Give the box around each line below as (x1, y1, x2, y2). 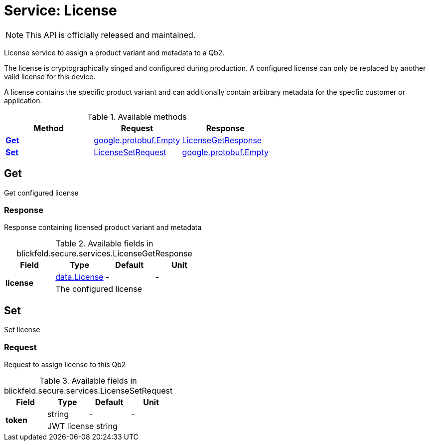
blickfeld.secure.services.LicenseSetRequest (4, 385, 173, 396)
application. (4, 96, 42, 105)
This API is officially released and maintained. (25, 29, 196, 40)
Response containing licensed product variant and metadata (4, 223, 202, 232)
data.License (55, 272, 104, 282)
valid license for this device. (4, 72, 96, 81)
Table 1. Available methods (87, 111, 187, 122)
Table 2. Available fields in (55, 238, 153, 249)
